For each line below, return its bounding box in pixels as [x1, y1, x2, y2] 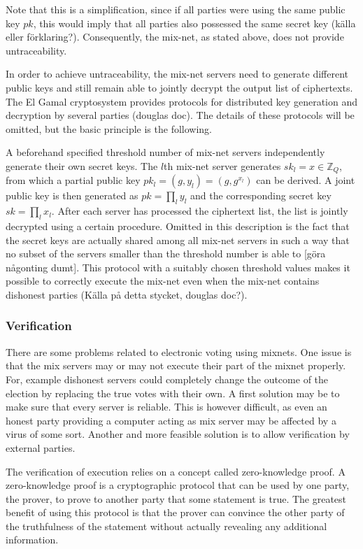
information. [6, 532, 59, 547]
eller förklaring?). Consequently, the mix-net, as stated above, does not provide [6, 29, 344, 44]
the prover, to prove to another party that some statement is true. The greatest [6, 491, 347, 506]
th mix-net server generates [164, 158, 281, 173]
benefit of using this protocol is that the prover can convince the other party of [6, 505, 345, 520]
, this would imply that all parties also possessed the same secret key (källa [33, 15, 356, 30]
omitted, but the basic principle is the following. [6, 121, 212, 136]
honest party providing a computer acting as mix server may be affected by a [6, 413, 336, 427]
